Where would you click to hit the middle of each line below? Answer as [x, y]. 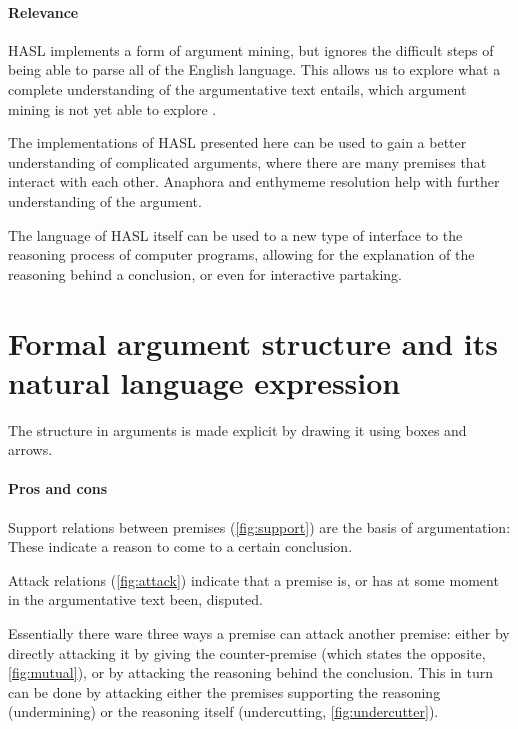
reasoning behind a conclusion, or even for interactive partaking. [205, 273]
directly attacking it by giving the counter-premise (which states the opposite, [247, 652]
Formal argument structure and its [253, 342]
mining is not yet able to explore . [112, 108]
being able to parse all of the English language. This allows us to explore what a [254, 69]
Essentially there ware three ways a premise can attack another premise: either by [259, 633]
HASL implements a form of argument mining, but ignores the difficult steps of [251, 49]
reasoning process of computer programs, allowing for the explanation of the [241, 254]
